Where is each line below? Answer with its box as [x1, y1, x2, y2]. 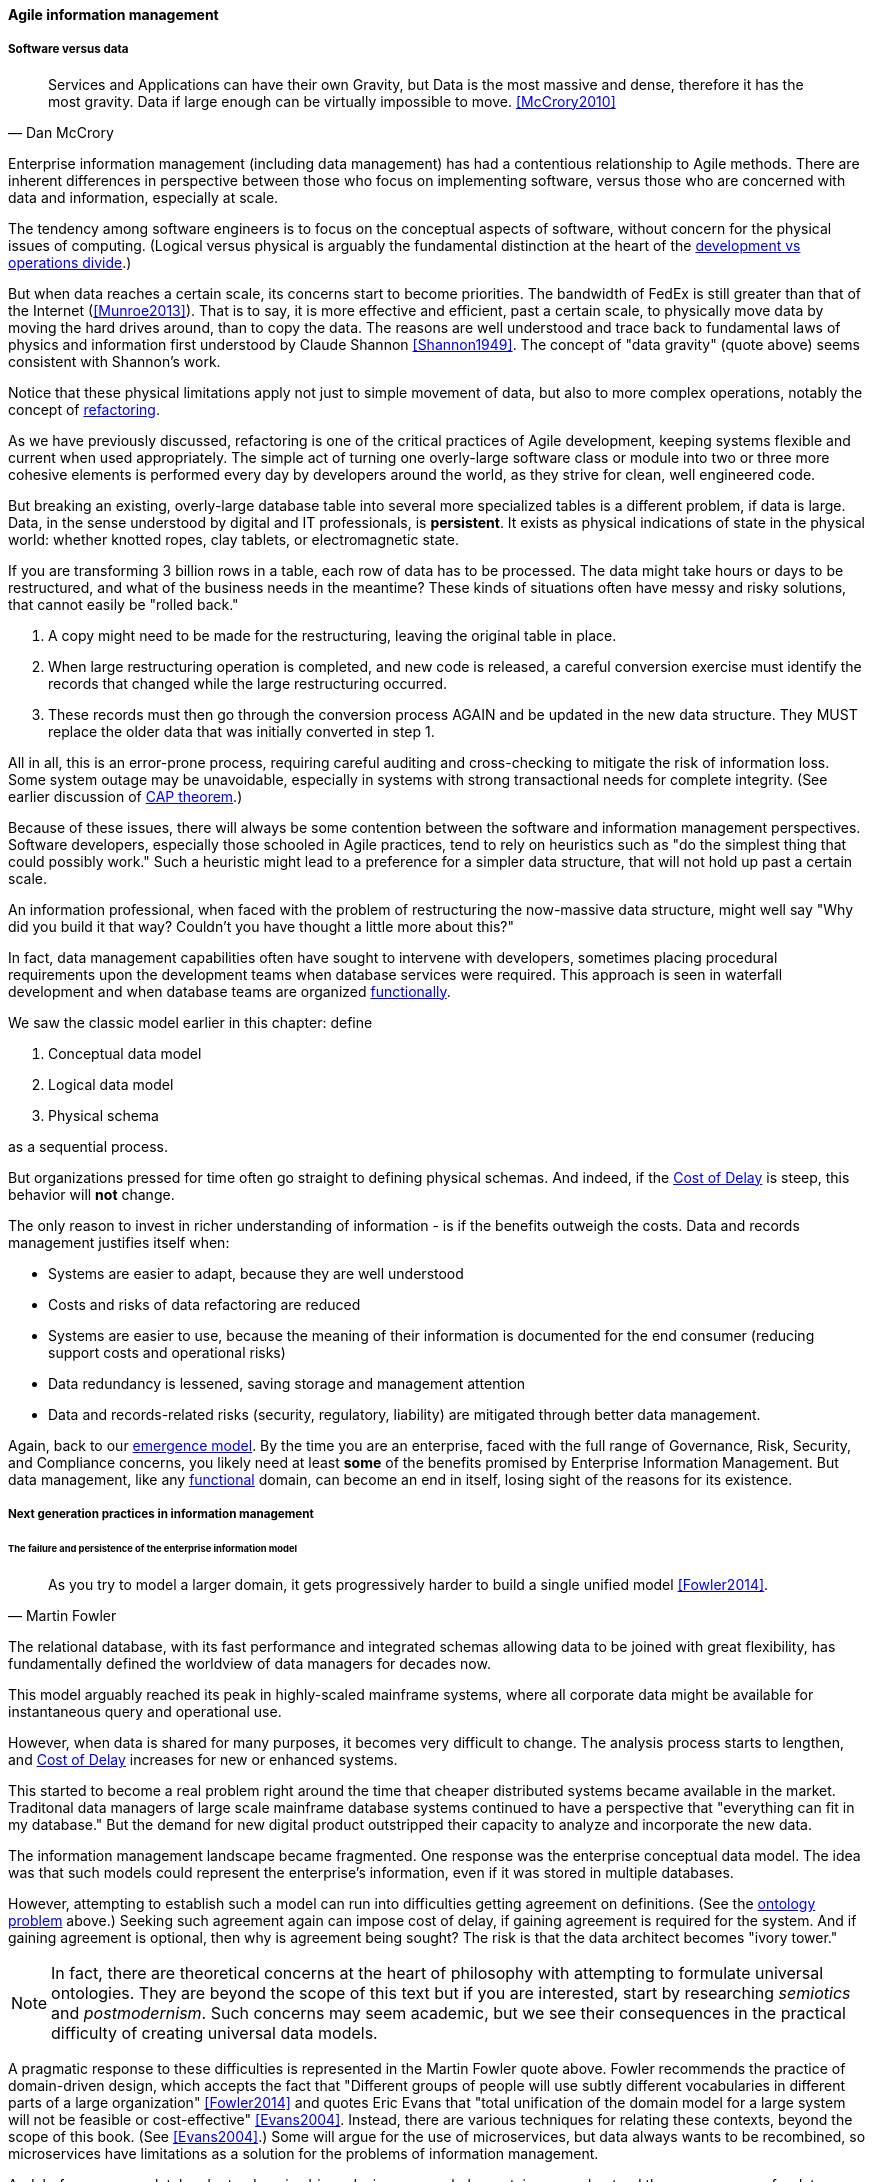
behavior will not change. [8, 1185, 175, 1203]
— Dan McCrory [8, 123, 114, 141]
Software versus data [8, 42, 129, 57]
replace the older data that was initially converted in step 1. [48, 722, 435, 740]
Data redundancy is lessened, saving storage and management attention [48, 1374, 526, 1392]
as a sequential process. [8, 1137, 168, 1155]
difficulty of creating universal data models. [51, 2022, 378, 2043]
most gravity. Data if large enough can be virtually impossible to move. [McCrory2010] [48, 92, 616, 110]
